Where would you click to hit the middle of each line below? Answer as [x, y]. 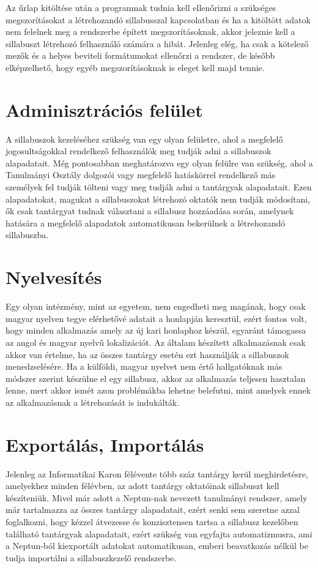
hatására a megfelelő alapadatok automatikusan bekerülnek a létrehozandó [146, 222]
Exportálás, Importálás [105, 444]
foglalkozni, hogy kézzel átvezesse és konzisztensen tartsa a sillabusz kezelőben [152, 521]
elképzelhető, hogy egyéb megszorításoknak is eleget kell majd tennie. [135, 67]
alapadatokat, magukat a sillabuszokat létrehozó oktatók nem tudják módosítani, [158, 199]
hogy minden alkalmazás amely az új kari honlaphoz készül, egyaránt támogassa [156, 330]
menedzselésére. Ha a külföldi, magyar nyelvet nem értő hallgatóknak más [144, 366]
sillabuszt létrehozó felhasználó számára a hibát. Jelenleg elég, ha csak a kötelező [157, 43]
